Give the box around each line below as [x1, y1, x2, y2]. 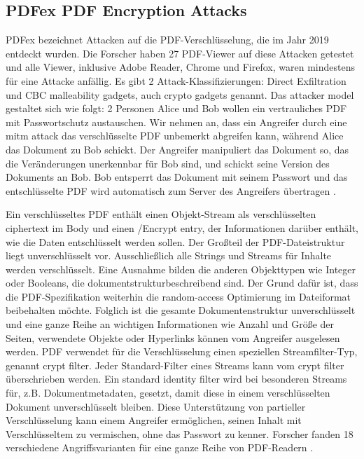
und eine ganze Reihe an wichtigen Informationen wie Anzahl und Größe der [6, 317, 335, 331]
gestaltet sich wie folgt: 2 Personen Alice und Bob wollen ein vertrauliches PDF [6, 101, 347, 116]
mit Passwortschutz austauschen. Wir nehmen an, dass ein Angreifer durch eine [6, 114, 347, 129]
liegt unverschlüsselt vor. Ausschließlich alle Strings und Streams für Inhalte [6, 248, 332, 263]
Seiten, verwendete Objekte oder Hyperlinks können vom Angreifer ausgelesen [6, 330, 340, 345]
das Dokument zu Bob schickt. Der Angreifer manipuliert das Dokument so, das [6, 142, 349, 156]
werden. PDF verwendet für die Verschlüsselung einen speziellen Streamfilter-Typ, [6, 344, 358, 359]
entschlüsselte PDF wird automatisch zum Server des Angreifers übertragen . [6, 183, 336, 198]
